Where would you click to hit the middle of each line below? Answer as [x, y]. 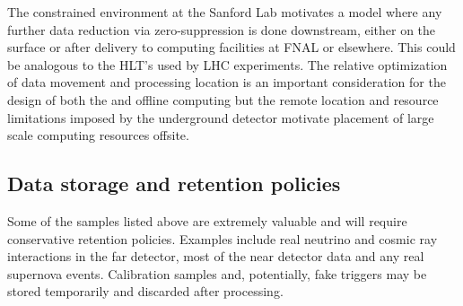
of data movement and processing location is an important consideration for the [227, 82]
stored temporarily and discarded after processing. [145, 291]
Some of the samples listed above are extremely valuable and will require [207, 220]
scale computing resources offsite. [98, 135]
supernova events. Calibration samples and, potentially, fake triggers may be [217, 273]
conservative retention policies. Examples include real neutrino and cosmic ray [223, 238]
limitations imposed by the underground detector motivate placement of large [221, 117]
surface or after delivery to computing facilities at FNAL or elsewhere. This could [231, 47]
